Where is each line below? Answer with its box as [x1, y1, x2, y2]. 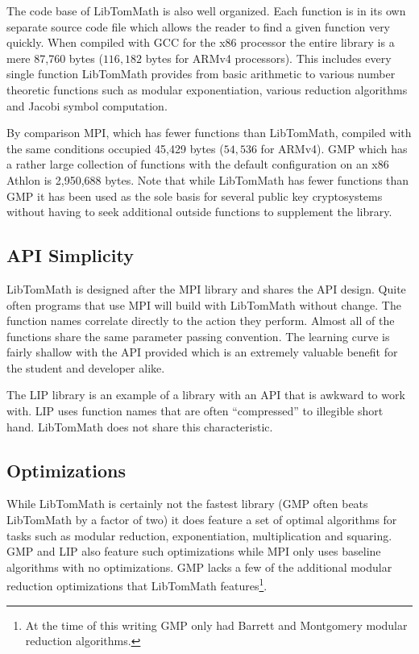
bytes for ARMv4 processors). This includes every [145, 49, 392, 66]
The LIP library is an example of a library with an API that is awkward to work [6, 386, 405, 403]
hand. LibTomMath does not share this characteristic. [6, 418, 273, 435]
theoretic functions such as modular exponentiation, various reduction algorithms [6, 81, 408, 98]
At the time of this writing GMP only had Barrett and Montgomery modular [25, 616, 408, 633]
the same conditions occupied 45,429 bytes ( [6, 140, 224, 156]
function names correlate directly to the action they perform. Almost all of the [6, 312, 395, 329]
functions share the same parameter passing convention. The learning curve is [6, 327, 390, 344]
